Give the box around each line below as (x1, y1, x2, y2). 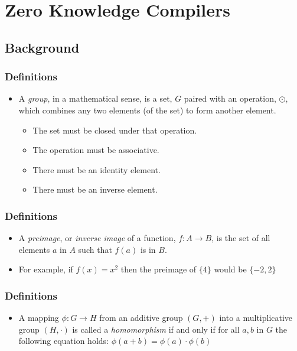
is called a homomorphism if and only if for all (72, 323, 240, 335)
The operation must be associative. (32, 144, 159, 156)
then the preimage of (120, 263, 197, 275)
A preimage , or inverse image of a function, (18, 232, 176, 244)
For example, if (18, 263, 73, 275)
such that (78, 243, 112, 255)
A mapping (18, 311, 59, 324)
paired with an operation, (184, 92, 276, 105)
